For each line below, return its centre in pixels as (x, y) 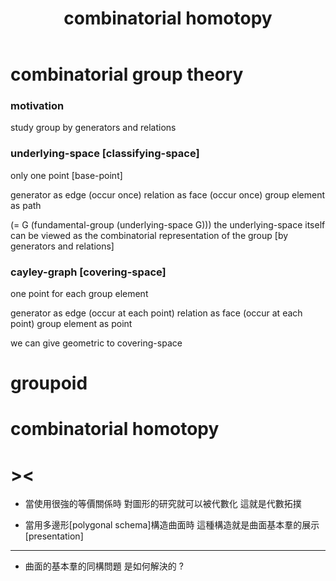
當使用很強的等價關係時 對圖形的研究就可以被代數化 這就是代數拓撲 (163, 504)
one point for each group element (79, 294)
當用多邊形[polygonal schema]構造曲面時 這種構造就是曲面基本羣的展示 (172, 525)
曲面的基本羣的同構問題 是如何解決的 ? (104, 566)
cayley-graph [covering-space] (88, 272)
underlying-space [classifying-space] (105, 154)
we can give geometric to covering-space (96, 343)
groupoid (49, 383)
